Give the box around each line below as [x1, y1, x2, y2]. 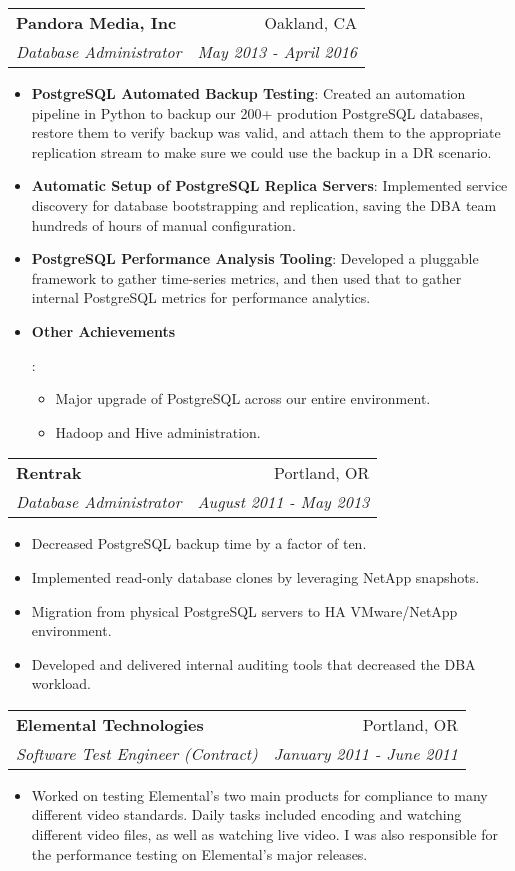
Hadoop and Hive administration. [55, 421, 261, 442]
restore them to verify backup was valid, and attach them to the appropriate [31, 122, 501, 143]
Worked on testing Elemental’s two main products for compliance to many [31, 784, 488, 805]
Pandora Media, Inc [16, 11, 177, 34]
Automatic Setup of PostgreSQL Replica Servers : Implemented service [31, 175, 508, 196]
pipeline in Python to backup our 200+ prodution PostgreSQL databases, [31, 102, 484, 123]
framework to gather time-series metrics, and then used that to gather [31, 267, 462, 288]
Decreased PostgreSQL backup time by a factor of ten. [31, 533, 367, 554]
